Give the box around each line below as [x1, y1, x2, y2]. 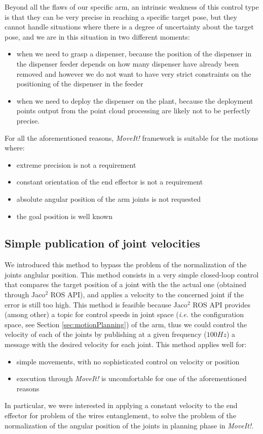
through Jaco [5, 289, 46, 300]
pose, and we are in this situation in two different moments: [5, 31, 190, 42]
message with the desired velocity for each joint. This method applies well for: [5, 339, 247, 350]
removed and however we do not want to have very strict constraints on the [16, 68, 251, 79]
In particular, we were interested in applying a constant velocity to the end [5, 400, 238, 411]
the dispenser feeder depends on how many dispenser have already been [16, 58, 239, 69]
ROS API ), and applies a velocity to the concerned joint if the [50, 289, 244, 300]
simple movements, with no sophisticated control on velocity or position [16, 356, 240, 366]
